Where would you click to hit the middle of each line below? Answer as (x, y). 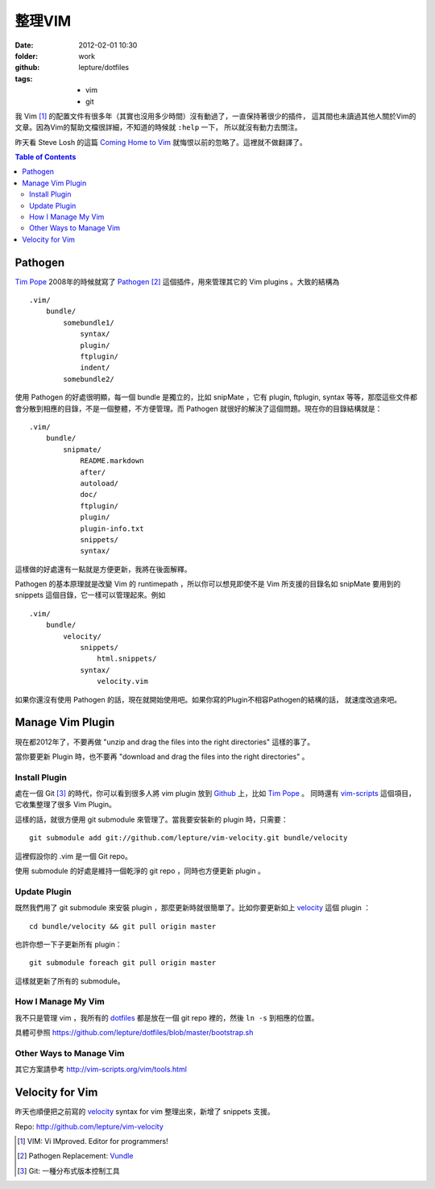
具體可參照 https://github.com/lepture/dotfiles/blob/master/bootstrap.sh (134, 1033)
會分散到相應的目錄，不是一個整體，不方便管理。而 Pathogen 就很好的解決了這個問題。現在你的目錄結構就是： (199, 408)
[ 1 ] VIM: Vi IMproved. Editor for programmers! (93, 1141)
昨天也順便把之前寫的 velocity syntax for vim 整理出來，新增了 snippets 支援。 (145, 1112)
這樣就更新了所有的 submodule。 (70, 981)
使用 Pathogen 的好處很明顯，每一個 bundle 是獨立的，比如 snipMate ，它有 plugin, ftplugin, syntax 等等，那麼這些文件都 (216, 397)
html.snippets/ (127, 659)
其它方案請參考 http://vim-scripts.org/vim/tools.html (101, 1069)
